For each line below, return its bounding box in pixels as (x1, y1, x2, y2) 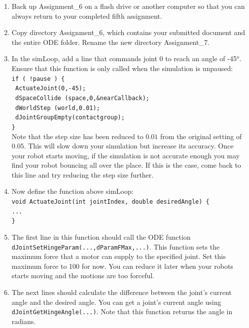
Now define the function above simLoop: (11, 186, 134, 196)
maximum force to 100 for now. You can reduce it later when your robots (11, 260, 233, 271)
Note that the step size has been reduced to (11, 131, 143, 141)
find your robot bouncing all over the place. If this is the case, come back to (11, 160, 241, 170)
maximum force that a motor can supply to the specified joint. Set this (11, 251, 226, 261)
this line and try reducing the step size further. (11, 169, 154, 180)
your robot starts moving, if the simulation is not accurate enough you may (11, 150, 240, 160)
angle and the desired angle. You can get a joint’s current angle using (11, 296, 221, 307)
